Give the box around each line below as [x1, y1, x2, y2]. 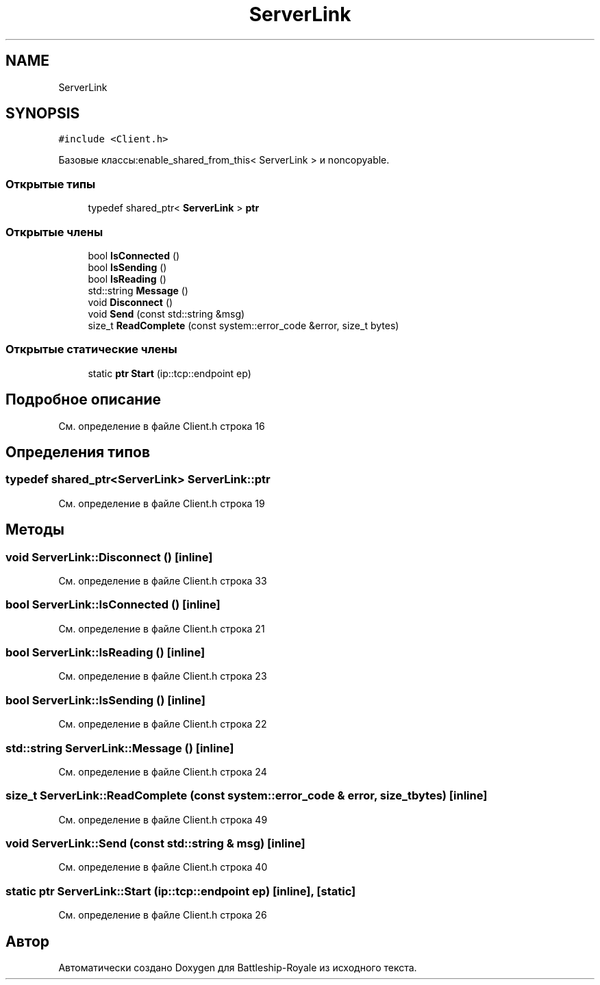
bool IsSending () [88, 261, 167, 273]
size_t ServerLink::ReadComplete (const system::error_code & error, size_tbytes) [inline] [5, 789, 488, 803]
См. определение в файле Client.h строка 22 [58, 718, 267, 730]
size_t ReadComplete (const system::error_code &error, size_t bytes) [88, 319, 399, 331]
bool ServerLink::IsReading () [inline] [5, 645, 205, 660]
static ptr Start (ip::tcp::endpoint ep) [88, 367, 251, 379]
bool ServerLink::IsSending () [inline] [5, 693, 205, 707]
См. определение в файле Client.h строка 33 [58, 574, 267, 587]
